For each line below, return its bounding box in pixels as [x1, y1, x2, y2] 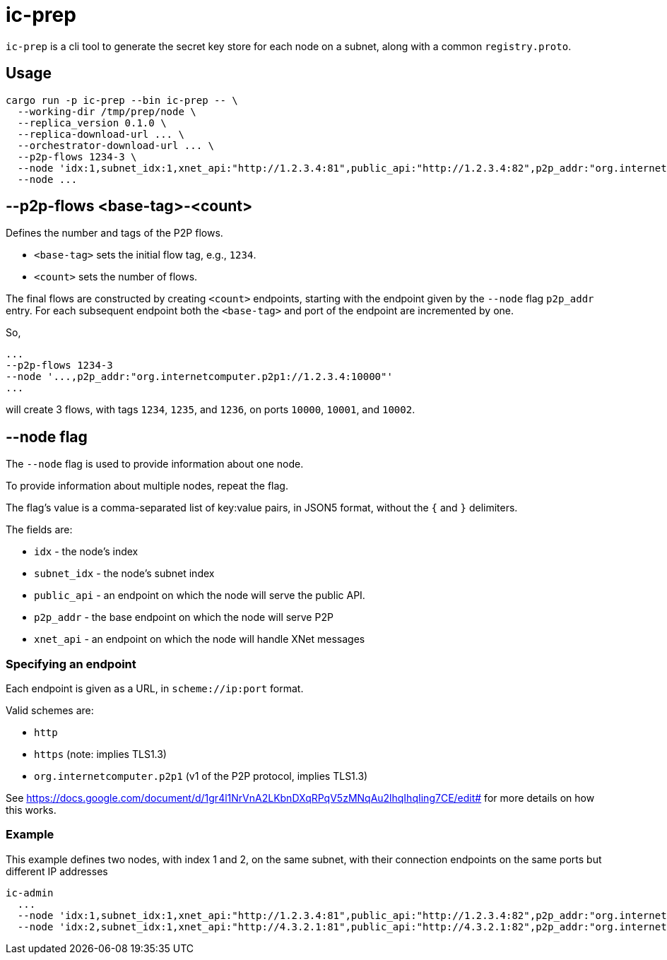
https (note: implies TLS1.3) [34, 748, 167, 761]
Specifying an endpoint [6, 656, 136, 671]
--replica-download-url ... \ [17, 128, 184, 140]
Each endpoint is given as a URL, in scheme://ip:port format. [6, 682, 304, 695]
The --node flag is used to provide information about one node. [6, 458, 304, 470]
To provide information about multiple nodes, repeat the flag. [6, 480, 288, 492]
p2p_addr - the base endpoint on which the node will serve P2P [34, 611, 333, 624]
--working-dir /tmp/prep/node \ [17, 105, 196, 117]
